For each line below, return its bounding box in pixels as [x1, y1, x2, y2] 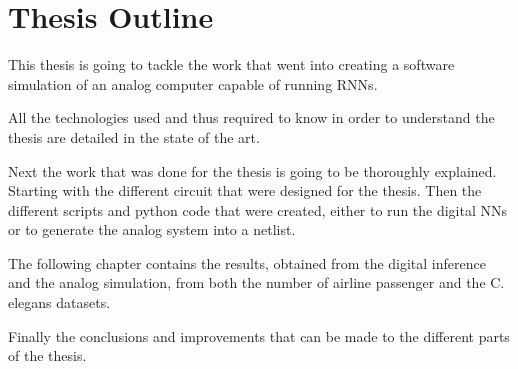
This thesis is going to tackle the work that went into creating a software [8, 54, 455, 75]
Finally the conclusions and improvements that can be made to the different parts [8, 325, 510, 346]
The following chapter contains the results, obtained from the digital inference [8, 252, 486, 273]
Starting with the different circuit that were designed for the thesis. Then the [8, 180, 482, 201]
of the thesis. [8, 345, 87, 366]
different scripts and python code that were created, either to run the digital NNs [8, 199, 508, 220]
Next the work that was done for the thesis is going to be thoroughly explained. [8, 160, 497, 181]
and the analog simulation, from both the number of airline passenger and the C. [8, 272, 505, 293]
